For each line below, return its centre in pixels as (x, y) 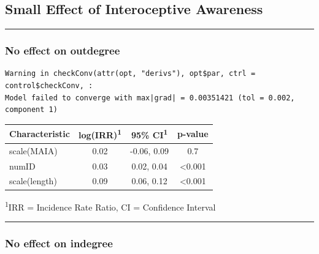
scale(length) (33, 181)
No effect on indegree (59, 243)
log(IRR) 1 (100, 134)
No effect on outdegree (63, 50)
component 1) (31, 110)
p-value (193, 134)
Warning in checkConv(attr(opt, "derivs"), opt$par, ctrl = (130, 74)
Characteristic (40, 134)
